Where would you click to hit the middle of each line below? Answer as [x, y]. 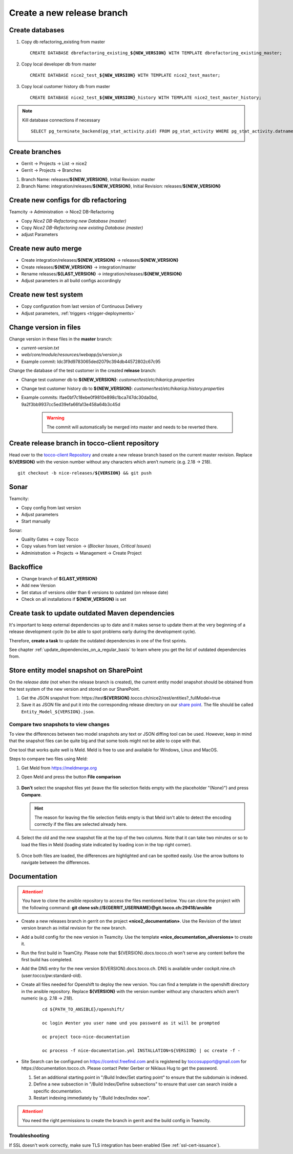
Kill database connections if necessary [61, 120]
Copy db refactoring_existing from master [63, 42]
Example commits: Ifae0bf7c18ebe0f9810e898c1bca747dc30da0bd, [90, 397]
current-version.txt [40, 348]
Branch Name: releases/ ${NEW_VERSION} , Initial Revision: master [88, 179]
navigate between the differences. [56, 862]
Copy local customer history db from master [66, 86]
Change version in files [45, 327]
